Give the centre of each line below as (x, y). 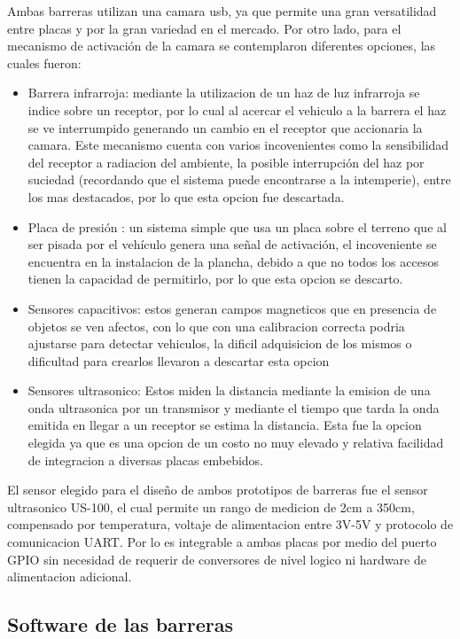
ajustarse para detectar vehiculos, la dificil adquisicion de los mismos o (220, 343)
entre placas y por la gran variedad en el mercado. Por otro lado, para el (204, 28)
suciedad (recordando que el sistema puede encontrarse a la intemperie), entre (239, 179)
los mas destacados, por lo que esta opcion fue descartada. (186, 196)
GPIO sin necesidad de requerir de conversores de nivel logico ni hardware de (217, 559)
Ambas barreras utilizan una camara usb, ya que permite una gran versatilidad (222, 11)
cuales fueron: (44, 62)
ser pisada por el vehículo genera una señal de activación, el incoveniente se (232, 244)
